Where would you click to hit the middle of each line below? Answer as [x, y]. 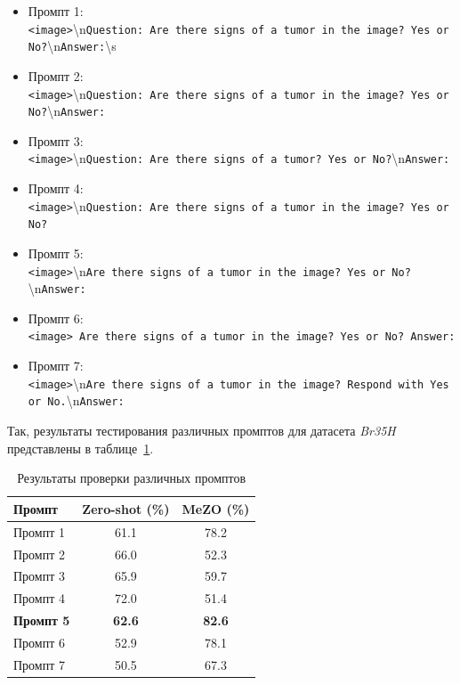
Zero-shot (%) [126, 508]
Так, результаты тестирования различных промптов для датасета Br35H [202, 431]
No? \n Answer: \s [72, 46]
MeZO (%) [216, 508]
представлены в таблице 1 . [81, 448]
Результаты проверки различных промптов [132, 478]
